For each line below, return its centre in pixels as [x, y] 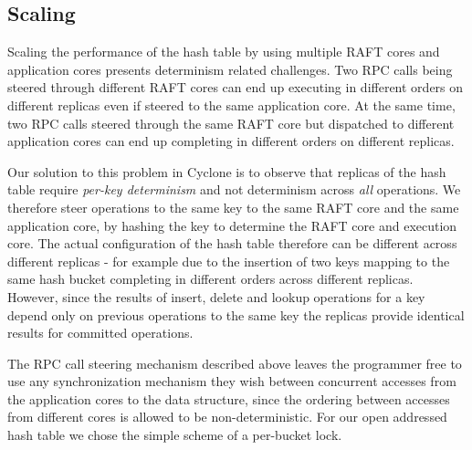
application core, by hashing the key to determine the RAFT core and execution [232, 225]
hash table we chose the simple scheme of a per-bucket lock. [175, 435]
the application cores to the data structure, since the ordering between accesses [229, 398]
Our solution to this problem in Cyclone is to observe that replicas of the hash [227, 171]
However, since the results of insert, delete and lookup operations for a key [216, 296]
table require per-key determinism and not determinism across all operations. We [234, 189]
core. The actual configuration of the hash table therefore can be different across [232, 243]
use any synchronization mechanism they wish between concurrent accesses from [232, 381]
